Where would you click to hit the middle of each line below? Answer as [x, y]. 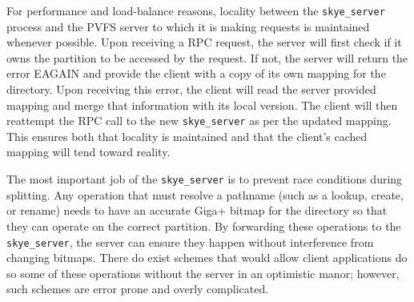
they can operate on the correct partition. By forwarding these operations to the [204, 225]
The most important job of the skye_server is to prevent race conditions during [205, 179]
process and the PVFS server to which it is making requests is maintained [188, 26]
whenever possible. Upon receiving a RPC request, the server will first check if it [204, 42]
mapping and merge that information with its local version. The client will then [202, 105]
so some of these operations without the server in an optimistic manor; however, [203, 273]
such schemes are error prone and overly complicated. [138, 289]
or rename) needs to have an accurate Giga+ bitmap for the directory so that [197, 210]
